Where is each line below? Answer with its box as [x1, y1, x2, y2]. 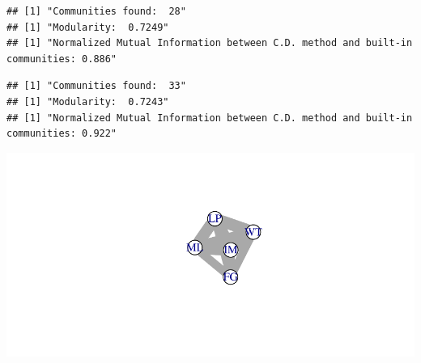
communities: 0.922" [6, 128, 117, 140]
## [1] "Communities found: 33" [6, 80, 186, 92]
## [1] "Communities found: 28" [6, 6, 186, 17]
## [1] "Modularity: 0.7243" [6, 95, 169, 108]
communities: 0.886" [6, 53, 117, 65]
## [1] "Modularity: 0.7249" [6, 21, 169, 33]
